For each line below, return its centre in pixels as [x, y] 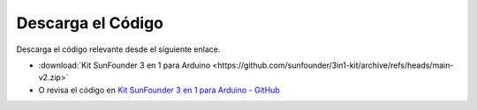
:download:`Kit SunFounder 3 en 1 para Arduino [125, 65]
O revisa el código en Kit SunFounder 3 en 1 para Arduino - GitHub [159, 90]
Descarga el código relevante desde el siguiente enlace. [118, 49]
